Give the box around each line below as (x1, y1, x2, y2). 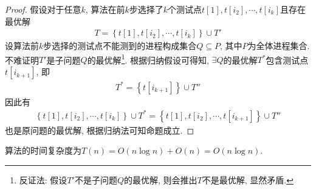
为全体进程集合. (247, 39, 310, 52)
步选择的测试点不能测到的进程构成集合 (43, 39, 197, 52)
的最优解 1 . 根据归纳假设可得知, (87, 51, 209, 66)
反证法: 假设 (19, 173, 67, 186)
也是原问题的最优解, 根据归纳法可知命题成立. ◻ (5, 123, 194, 136)
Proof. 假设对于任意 (5, 3, 81, 15)
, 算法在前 (85, 3, 125, 15)
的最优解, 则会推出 (123, 173, 197, 186)
